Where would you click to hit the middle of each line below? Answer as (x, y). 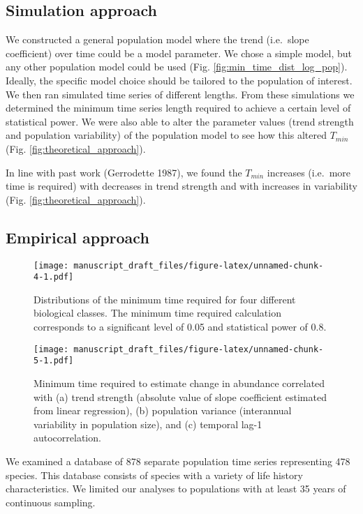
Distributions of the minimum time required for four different (165, 299)
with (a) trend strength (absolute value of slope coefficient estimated (180, 396)
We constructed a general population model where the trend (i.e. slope (157, 39)
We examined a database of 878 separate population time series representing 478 (178, 461)
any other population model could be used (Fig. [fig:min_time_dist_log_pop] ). (177, 67)
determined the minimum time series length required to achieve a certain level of (178, 108)
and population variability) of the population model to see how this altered (166, 135)
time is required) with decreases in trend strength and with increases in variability (181, 186)
